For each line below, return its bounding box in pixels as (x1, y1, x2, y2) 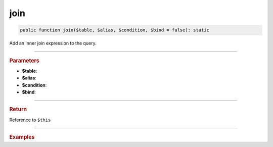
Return (9, 106, 27, 113)
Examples (9, 134, 35, 140)
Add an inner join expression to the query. (9, 40, 97, 46)
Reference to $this (9, 117, 51, 123)
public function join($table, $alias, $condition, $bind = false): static (20, 27, 210, 33)
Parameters (9, 57, 40, 64)
